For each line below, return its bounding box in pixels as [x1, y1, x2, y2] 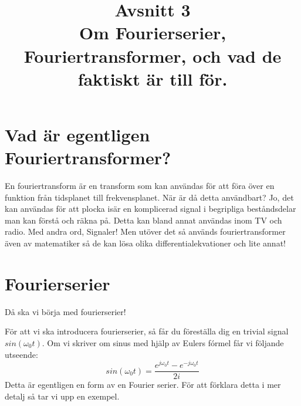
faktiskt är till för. [77, 66, 228, 90]
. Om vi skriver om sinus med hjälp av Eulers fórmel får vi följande [42, 336, 284, 349]
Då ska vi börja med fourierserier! [5, 305, 126, 317]
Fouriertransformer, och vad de [23, 43, 282, 67]
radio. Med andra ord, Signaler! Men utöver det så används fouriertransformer [5, 225, 286, 238]
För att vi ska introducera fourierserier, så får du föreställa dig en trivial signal [5, 325, 289, 337]
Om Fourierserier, [79, 21, 226, 45]
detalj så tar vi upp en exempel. [5, 390, 120, 402]
